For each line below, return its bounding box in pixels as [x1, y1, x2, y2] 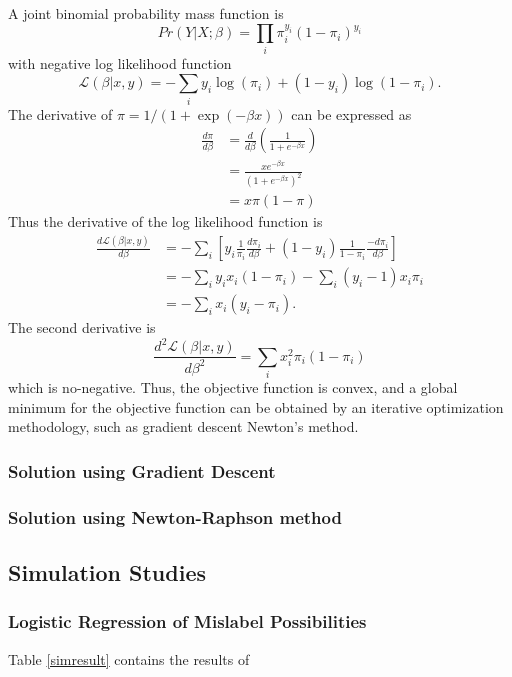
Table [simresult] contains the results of [8, 648, 250, 669]
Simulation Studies [8, 556, 206, 587]
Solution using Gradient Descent [8, 458, 276, 483]
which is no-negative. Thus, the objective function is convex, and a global [8, 377, 458, 398]
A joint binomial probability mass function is [8, 3, 284, 23]
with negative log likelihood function [8, 52, 232, 73]
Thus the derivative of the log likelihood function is [8, 211, 323, 232]
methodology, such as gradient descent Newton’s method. [8, 416, 359, 437]
